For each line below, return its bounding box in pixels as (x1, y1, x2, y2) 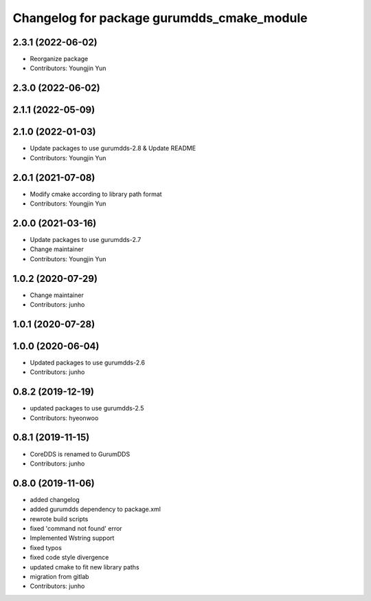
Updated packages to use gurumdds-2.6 (30, 358, 146, 367)
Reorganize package (30, 55, 89, 63)
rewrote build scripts (30, 514, 89, 523)
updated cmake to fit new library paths (30, 562, 140, 571)
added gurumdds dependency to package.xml (30, 505, 161, 514)
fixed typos (30, 543, 62, 551)
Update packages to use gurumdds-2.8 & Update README (30, 144, 196, 153)
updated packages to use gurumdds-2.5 (30, 404, 144, 413)
